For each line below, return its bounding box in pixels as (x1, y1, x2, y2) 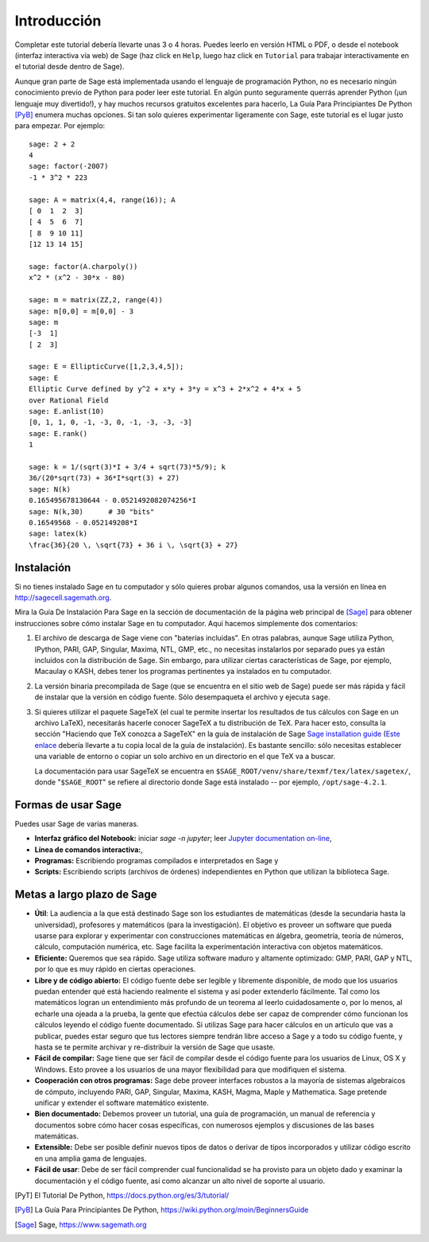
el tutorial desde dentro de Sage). (14, 62, 125, 72)
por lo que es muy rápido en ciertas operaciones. (34, 964, 196, 974)
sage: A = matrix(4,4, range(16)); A (29, 195, 176, 204)
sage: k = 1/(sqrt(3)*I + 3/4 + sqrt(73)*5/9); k (29, 462, 226, 471)
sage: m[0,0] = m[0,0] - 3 (29, 306, 134, 316)
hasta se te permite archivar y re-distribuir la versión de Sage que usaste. (34, 1042, 276, 1052)
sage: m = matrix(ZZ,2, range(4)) (29, 295, 163, 305)
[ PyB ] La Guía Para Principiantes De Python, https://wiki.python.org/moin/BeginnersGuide (14, 1205, 309, 1215)
